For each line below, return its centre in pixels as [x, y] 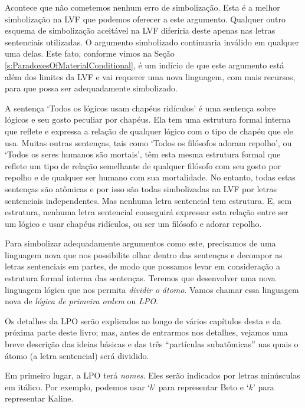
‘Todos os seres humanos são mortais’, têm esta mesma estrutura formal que [143, 154]
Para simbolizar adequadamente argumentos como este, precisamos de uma [140, 243]
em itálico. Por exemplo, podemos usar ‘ [78, 386]
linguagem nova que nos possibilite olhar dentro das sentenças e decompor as [144, 254]
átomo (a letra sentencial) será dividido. [77, 355]
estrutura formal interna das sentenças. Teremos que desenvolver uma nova [140, 278]
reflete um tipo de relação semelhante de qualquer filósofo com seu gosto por [143, 165]
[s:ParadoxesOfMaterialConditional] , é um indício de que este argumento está [145, 65]
